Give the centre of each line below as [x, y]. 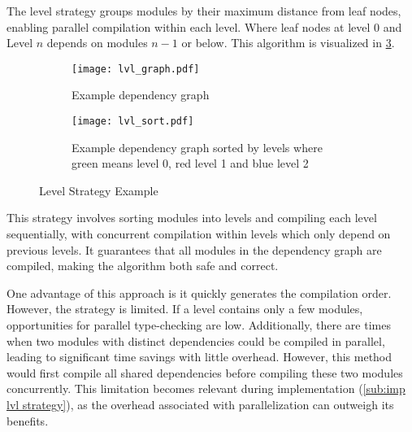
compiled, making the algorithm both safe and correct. [143, 266]
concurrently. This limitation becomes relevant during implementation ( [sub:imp [206, 388]
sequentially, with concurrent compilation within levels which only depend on [199, 234]
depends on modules [97, 43]
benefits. [28, 420]
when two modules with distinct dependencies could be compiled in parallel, [196, 340]
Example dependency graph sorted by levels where [197, 147]
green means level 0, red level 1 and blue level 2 [190, 163]
